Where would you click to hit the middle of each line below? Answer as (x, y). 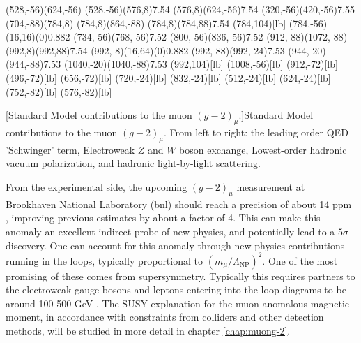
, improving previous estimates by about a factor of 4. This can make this (163, 218)
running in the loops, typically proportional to (104, 260)
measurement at (271, 186)
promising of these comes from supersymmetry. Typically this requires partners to (180, 276)
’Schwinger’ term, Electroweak (70, 149)
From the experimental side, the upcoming (97, 186)
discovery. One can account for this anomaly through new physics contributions (175, 245)
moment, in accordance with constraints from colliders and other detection (165, 317)
